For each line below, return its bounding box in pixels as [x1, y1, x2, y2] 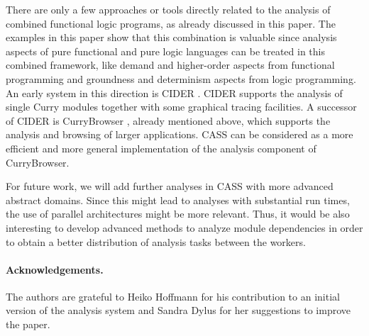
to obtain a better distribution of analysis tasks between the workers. [6, 234, 306, 249]
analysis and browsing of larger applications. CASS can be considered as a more [6, 127, 353, 142]
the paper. [6, 317, 50, 332]
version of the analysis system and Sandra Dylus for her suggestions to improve [6, 303, 351, 318]
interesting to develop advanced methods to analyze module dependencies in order [6, 220, 363, 235]
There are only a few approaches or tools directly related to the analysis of [6, 2, 331, 16]
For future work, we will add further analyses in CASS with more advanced [6, 179, 334, 194]
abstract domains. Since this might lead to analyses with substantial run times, [6, 192, 350, 207]
